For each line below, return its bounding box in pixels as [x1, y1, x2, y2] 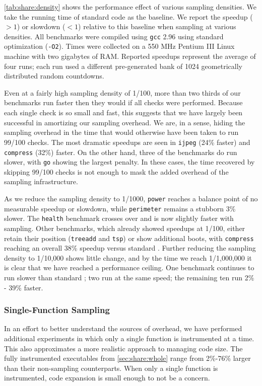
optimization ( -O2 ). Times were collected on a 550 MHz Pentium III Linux [4, 41, 235, 51]
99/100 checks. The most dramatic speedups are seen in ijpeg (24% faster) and [4, 136, 250, 147]
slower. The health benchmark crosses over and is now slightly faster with [4, 213, 234, 223]
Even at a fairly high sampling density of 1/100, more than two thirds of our [4, 87, 241, 98]
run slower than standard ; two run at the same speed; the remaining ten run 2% [4, 272, 254, 282]
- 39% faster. [4, 282, 43, 292]
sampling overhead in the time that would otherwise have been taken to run [4, 127, 239, 137]
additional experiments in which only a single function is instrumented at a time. [4, 333, 254, 343]
